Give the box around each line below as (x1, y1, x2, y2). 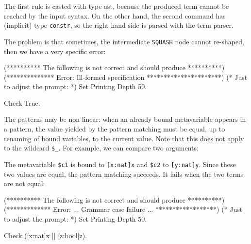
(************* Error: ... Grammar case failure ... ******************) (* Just (4, 204, 243, 214)
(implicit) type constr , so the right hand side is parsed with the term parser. (4, 20, 234, 30)
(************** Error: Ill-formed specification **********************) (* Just (4, 72, 248, 82)
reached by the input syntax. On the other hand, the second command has (4, 10, 226, 20)
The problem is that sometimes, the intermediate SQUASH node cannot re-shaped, (4, 36, 244, 46)
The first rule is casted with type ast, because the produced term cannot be (4, 1, 229, 11)
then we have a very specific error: (4, 46, 106, 56)
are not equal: (4, 178, 45, 188)
